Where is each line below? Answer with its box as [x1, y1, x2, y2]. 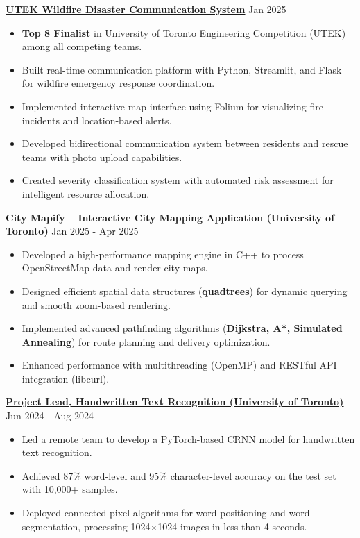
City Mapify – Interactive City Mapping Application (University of [6, 210, 335, 224]
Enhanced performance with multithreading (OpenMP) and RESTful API [22, 358, 337, 372]
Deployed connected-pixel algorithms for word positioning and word [22, 505, 310, 520]
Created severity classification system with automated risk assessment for [22, 173, 334, 187]
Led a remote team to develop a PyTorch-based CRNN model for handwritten [22, 431, 355, 446]
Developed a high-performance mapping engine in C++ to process [22, 246, 304, 261]
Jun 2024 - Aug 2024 [6, 408, 94, 423]
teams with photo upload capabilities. [22, 149, 182, 164]
